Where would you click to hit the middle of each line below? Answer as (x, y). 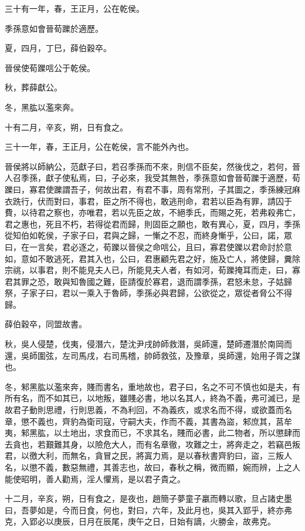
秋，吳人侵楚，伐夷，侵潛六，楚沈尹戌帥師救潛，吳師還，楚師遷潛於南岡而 (148, 344)
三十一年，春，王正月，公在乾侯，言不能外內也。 (99, 147)
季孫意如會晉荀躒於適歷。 (54, 28)
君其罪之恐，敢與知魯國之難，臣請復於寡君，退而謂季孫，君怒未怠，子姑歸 (148, 281)
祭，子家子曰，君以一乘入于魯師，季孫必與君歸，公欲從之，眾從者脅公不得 (148, 293)
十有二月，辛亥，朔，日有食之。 (66, 127)
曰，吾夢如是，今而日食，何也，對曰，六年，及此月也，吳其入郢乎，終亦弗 (148, 510)
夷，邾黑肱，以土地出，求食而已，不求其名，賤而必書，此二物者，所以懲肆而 (152, 433)
